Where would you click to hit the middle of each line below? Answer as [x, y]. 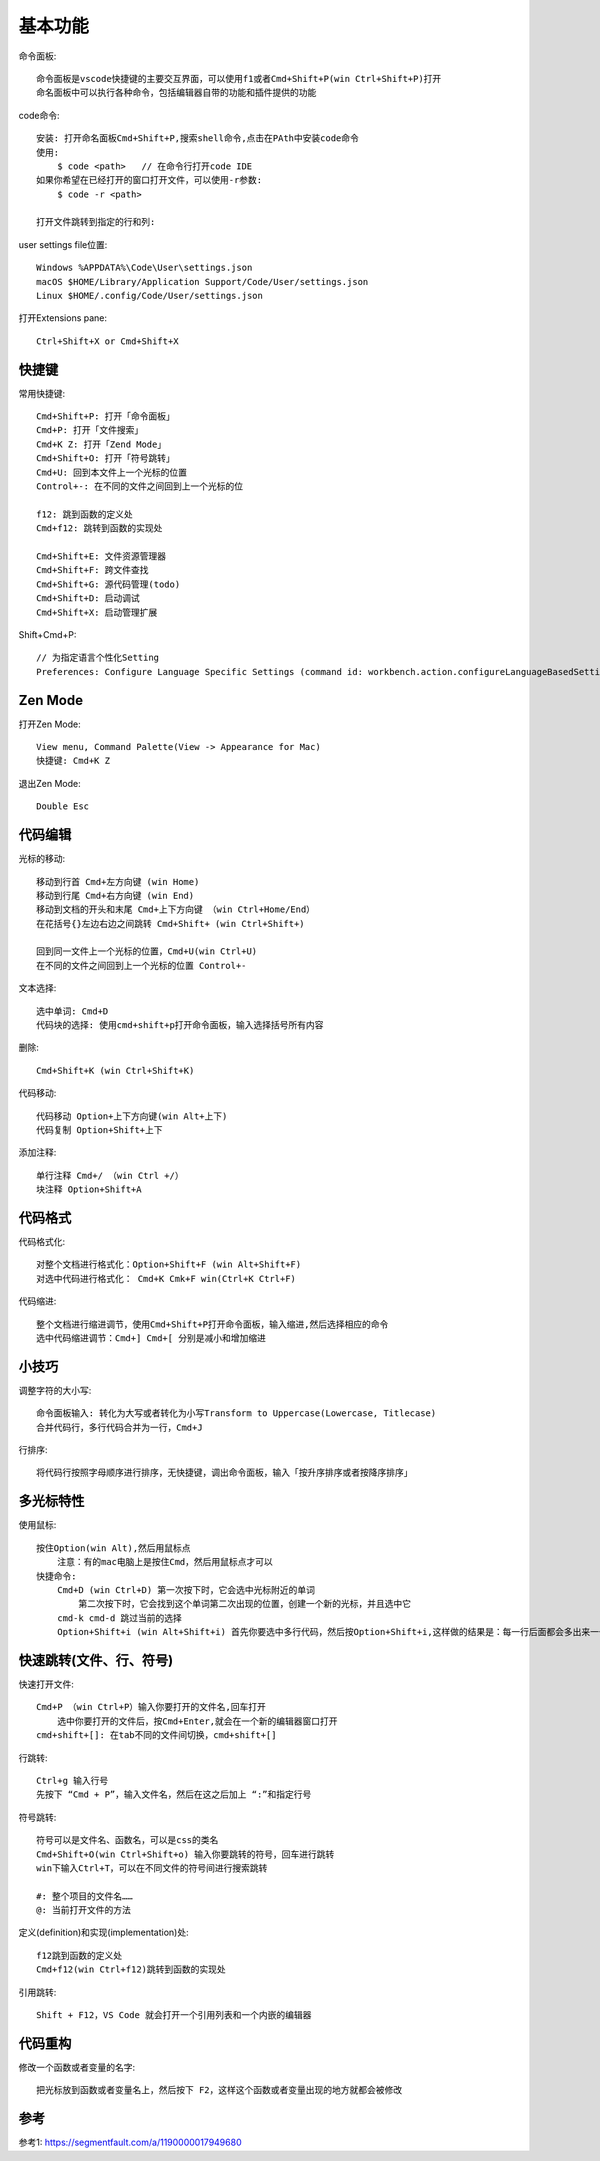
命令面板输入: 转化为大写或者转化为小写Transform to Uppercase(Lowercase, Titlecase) [236, 1413]
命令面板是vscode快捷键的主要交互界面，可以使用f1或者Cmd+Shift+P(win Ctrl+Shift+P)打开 [239, 78]
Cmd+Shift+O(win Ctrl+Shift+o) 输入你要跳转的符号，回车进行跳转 [185, 1854]
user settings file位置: [63, 244]
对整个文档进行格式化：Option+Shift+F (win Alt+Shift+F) [169, 1264]
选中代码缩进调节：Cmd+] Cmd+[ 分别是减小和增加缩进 [151, 1338]
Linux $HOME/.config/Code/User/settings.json [150, 296]
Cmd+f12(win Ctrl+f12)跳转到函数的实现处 [131, 1969]
